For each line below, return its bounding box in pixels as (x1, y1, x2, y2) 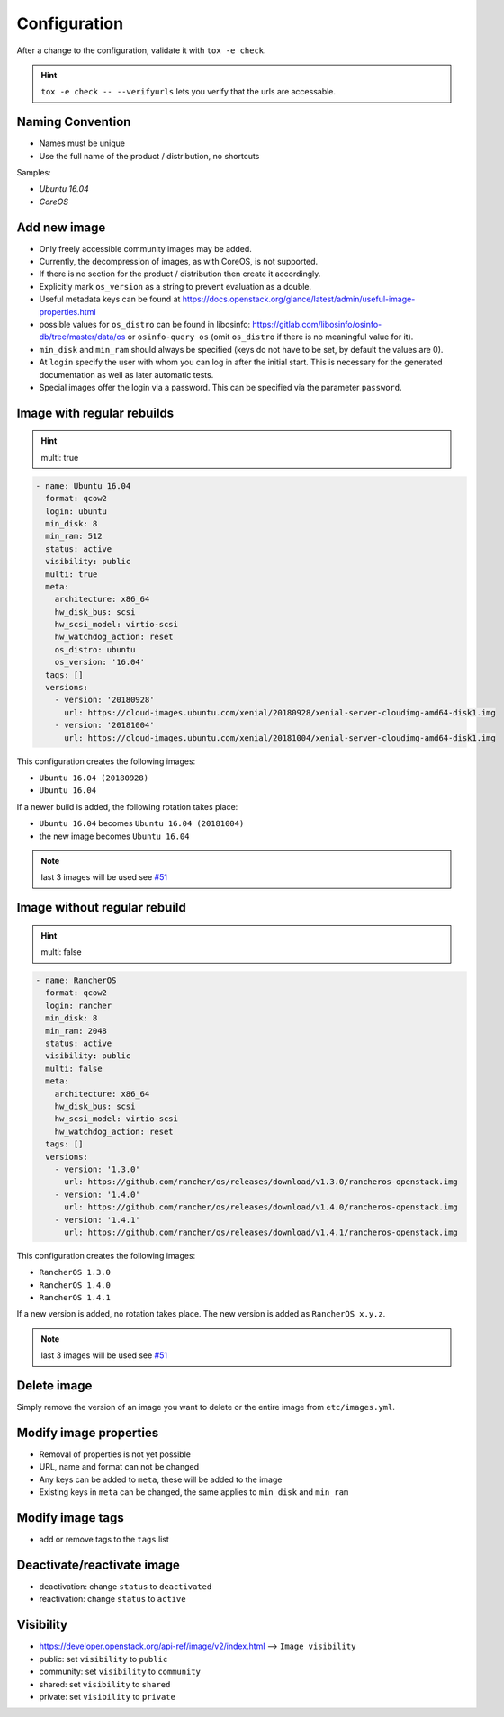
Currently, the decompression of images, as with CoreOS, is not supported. (39, 256, 319, 267)
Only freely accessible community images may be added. (39, 243, 252, 254)
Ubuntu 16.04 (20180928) (39, 772, 148, 783)
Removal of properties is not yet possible (39, 1449, 191, 1460)
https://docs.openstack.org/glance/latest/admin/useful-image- (182, 293, 416, 305)
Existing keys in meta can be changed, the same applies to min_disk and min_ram (39, 1487, 349, 1497)
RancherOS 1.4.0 (39, 1280, 112, 1290)
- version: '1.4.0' (54, 1189, 141, 1200)
